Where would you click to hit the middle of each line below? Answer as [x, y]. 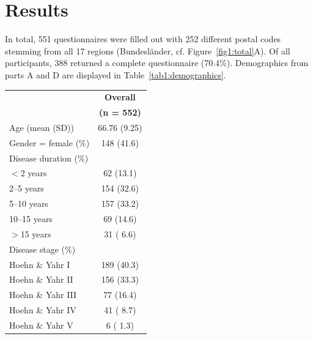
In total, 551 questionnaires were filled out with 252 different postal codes [143, 39]
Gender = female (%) [50, 142]
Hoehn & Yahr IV [43, 310]
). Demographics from [267, 63]
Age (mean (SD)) [42, 127]
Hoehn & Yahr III [43, 295]
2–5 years [27, 188]
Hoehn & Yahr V [41, 325]
